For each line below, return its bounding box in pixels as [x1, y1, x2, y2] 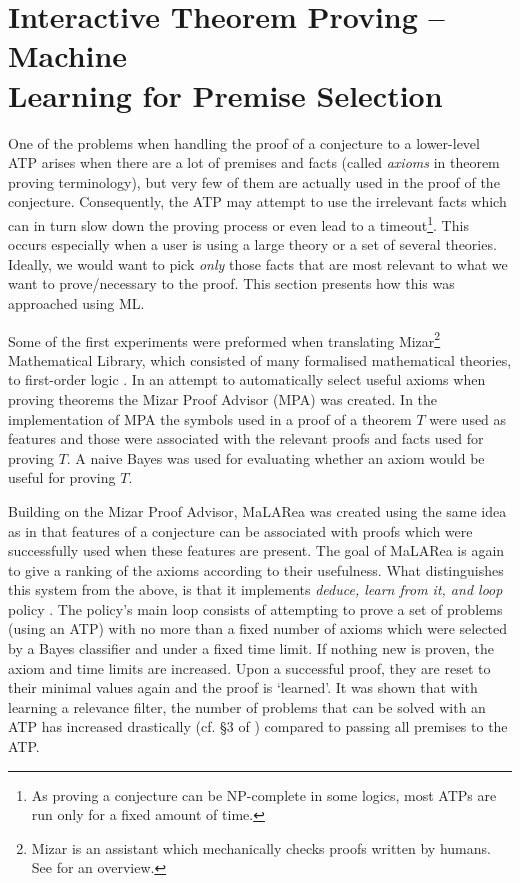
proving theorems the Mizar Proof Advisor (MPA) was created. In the [8, 388, 438, 409]
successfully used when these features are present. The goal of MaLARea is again [8, 540, 505, 561]
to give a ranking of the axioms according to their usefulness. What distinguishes [8, 559, 504, 580]
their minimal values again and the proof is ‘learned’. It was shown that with [8, 677, 478, 698]
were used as [429, 408, 507, 429]
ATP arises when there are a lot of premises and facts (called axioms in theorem [8, 152, 500, 173]
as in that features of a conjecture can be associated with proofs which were [8, 520, 473, 541]
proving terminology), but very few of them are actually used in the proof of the [8, 171, 500, 192]
